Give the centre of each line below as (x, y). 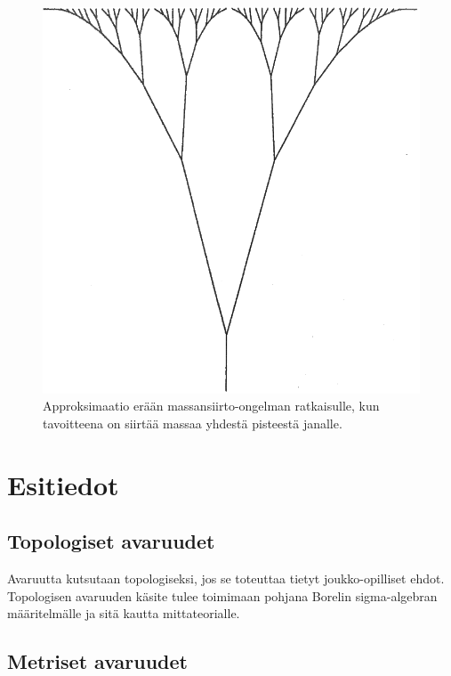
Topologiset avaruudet (111, 541)
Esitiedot (63, 484)
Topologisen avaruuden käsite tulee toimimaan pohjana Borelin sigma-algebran (222, 595)
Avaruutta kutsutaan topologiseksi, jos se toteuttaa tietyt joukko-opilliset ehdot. (226, 578)
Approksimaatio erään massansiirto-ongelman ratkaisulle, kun (211, 406)
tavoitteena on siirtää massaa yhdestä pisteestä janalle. (193, 424)
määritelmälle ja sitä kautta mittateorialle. (124, 613)
